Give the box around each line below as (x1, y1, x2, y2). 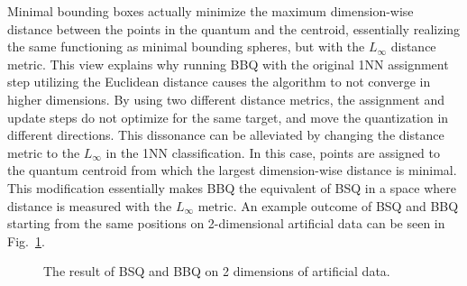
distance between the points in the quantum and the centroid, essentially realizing (7, 19, 461, 38)
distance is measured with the (7, 196, 172, 215)
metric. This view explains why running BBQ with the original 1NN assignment (7, 54, 449, 73)
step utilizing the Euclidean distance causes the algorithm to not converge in (7, 72, 431, 91)
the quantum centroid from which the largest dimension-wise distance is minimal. (7, 161, 457, 180)
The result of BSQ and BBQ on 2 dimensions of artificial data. (43, 262, 390, 281)
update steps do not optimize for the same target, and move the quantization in (7, 107, 449, 126)
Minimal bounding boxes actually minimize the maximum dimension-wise (7, 2, 414, 20)
